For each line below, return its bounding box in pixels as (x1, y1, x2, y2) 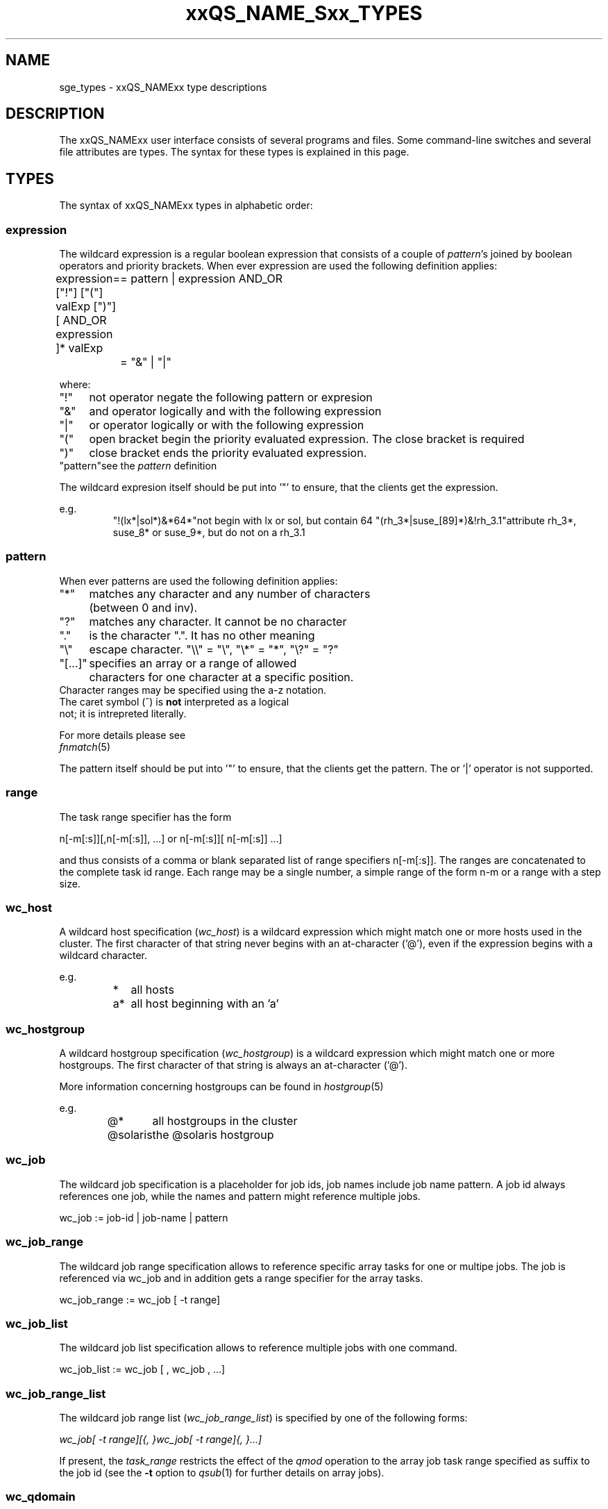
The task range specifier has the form (59, 810, 232, 823)
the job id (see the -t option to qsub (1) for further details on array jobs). (59, 1467, 385, 1479)
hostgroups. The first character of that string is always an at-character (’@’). (59, 1059, 407, 1072)
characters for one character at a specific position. (89, 669, 354, 684)
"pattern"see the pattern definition (59, 460, 217, 472)
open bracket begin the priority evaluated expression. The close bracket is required (89, 432, 525, 447)
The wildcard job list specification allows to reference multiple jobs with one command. (59, 1342, 457, 1354)
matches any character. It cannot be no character (89, 614, 347, 628)
